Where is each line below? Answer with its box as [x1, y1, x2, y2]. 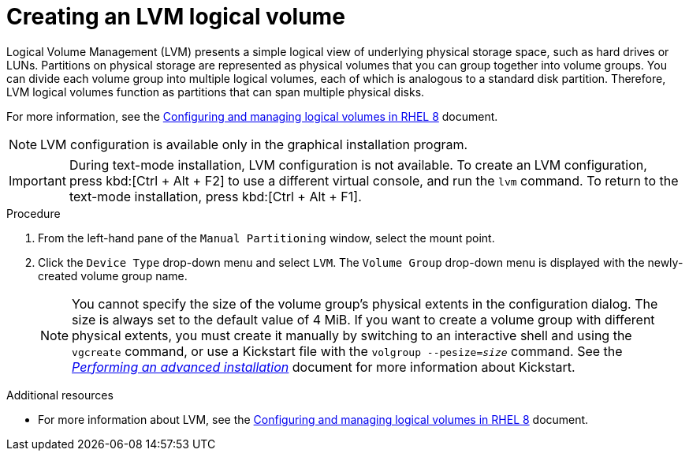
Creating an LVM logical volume [6, 3, 345, 30]
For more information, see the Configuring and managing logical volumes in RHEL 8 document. [6, 109, 498, 123]
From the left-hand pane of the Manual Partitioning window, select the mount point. [38, 230, 495, 245]
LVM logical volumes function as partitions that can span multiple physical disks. [6, 84, 425, 99]
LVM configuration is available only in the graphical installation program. [40, 136, 468, 152]
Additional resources [6, 388, 114, 402]
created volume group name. [38, 268, 188, 283]
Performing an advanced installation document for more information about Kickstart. [72, 358, 575, 375]
